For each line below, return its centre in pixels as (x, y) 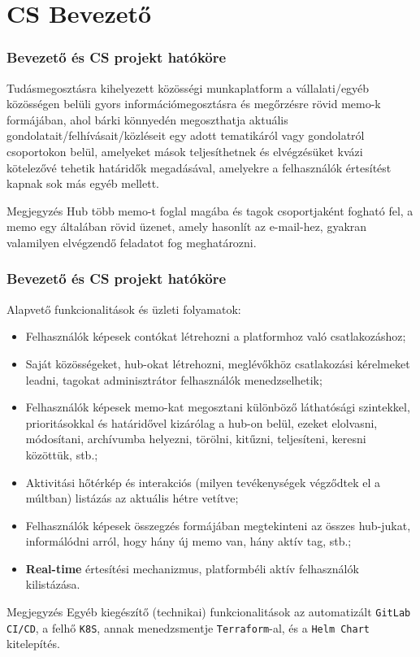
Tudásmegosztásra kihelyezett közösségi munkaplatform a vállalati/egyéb (188, 87)
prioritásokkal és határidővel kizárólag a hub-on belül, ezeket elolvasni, (201, 422)
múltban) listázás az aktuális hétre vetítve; (132, 498)
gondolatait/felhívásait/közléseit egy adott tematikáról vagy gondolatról (186, 135)
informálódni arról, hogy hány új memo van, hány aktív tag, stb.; (188, 541)
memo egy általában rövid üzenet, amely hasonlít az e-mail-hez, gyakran (187, 226)
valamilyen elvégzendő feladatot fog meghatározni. (132, 242)
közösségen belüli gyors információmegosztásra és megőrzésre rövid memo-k (194, 104)
